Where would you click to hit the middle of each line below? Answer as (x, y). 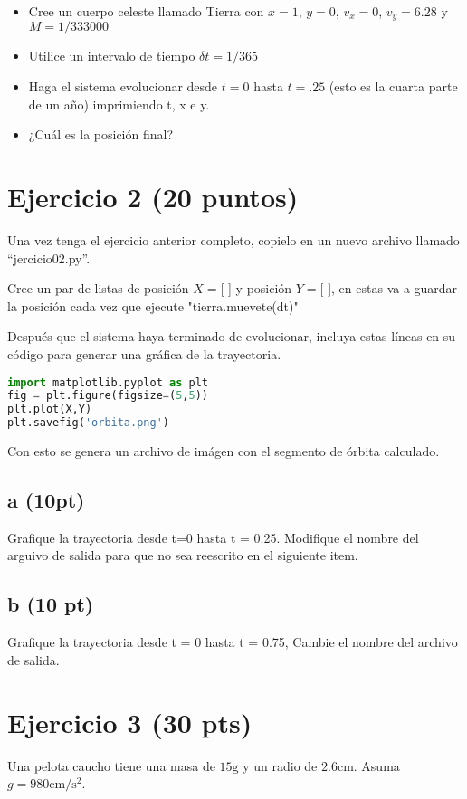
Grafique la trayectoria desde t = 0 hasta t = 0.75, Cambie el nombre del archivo (233, 642)
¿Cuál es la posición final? (101, 134)
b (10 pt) (51, 604)
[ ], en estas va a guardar (389, 288)
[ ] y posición (256, 288)
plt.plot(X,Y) (50, 409)
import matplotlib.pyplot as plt (108, 382)
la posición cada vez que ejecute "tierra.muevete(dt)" (153, 305)
